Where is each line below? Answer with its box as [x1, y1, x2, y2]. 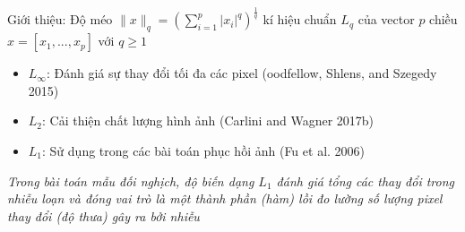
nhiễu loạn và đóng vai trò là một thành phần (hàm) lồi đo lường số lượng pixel [7, 189, 443, 208]
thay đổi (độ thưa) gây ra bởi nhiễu [7, 206, 200, 225]
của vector [357, 10, 415, 29]
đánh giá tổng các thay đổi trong [276, 171, 454, 190]
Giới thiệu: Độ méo [7, 10, 113, 29]
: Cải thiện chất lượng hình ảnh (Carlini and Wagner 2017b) [42, 111, 375, 130]
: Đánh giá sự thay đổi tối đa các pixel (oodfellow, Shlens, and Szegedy [46, 64, 437, 82]
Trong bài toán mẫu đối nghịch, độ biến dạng [7, 171, 254, 190]
